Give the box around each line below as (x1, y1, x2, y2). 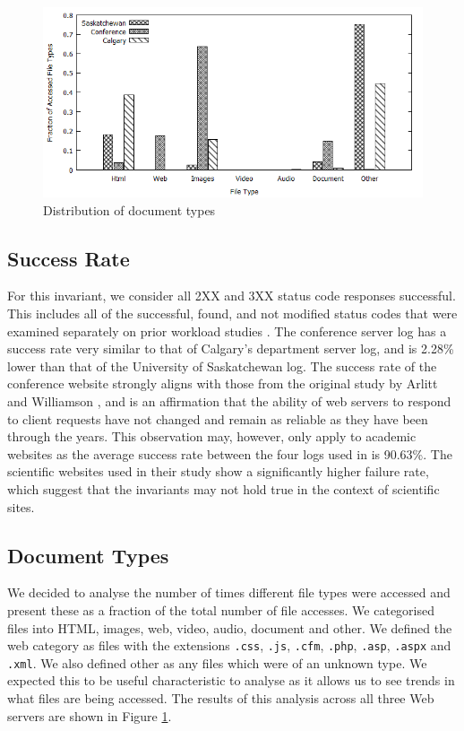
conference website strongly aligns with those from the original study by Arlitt (7, 374, 438, 393)
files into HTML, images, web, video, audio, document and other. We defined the (7, 618, 452, 637)
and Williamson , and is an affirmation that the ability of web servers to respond (7, 391, 451, 410)
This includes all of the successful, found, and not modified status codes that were (7, 303, 458, 322)
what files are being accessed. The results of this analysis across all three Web (7, 689, 434, 707)
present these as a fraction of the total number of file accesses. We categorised (7, 600, 435, 619)
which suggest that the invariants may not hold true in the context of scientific (7, 479, 440, 498)
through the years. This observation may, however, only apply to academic (7, 427, 417, 446)
